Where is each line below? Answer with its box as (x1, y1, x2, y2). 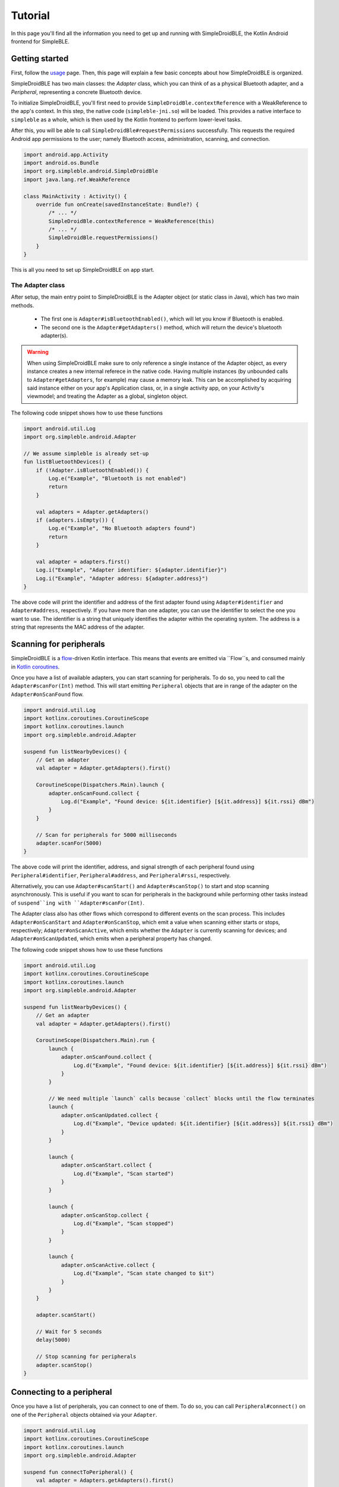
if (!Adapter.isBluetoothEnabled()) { (36, 467, 149, 473)
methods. (11, 302, 34, 309)
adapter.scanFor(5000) (36, 839, 102, 846)
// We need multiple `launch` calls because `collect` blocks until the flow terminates (48, 1095, 315, 1102)
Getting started (11, 54, 69, 64)
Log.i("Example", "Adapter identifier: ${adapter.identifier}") (36, 567, 227, 573)
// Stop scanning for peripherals (36, 1353, 137, 1360)
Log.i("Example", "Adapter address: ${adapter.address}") (36, 575, 208, 582)
